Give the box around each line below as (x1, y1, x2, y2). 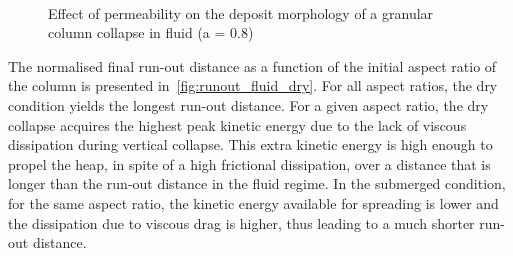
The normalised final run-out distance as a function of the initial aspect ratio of (8, 55, 497, 76)
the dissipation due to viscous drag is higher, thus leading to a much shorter (8, 212, 475, 233)
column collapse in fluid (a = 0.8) (48, 22, 254, 43)
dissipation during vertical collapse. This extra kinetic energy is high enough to (8, 134, 493, 155)
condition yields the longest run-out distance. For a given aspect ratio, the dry (8, 94, 489, 115)
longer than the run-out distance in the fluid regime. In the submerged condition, (8, 173, 506, 194)
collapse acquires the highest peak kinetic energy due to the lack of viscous (8, 114, 467, 135)
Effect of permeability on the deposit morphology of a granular (48, 2, 434, 23)
